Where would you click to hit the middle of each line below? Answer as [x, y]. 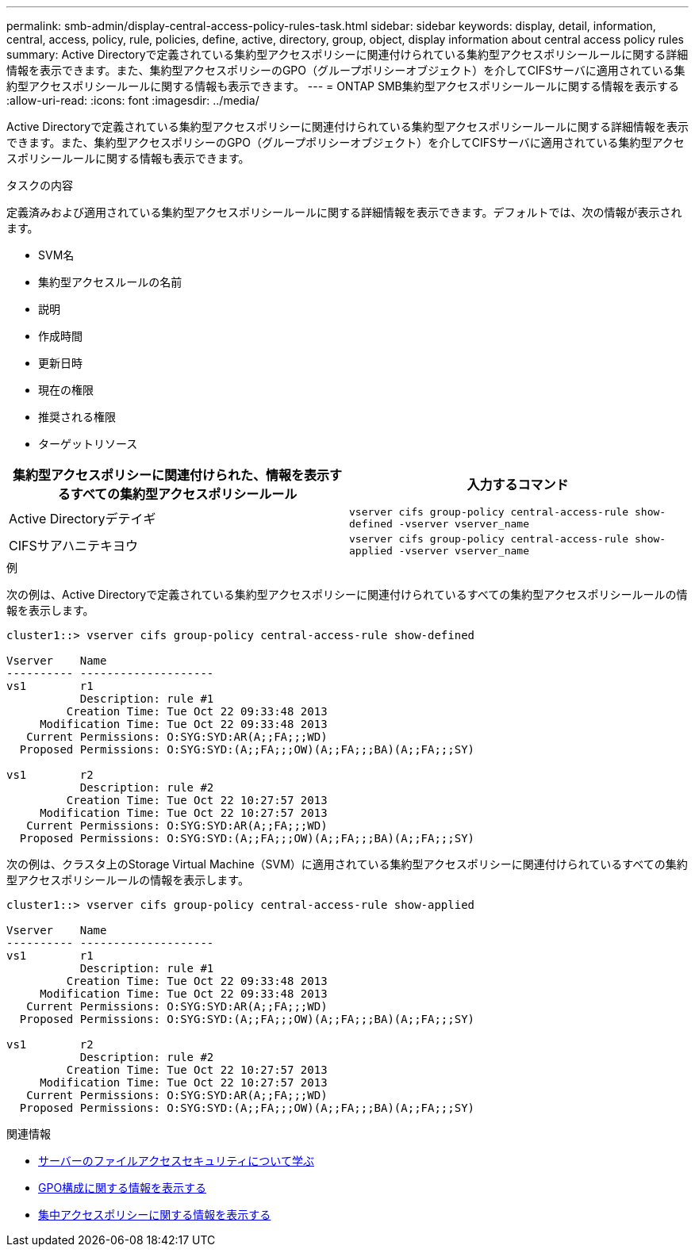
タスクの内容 [40, 185]
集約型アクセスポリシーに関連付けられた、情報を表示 [171, 475]
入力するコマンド [518, 485]
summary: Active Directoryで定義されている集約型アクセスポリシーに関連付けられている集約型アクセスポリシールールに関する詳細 [347, 54]
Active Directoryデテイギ [83, 519]
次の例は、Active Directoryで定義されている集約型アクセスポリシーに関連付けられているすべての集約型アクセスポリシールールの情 [347, 594]
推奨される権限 [77, 417]
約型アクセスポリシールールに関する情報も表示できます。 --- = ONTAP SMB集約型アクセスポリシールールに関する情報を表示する [343, 86]
